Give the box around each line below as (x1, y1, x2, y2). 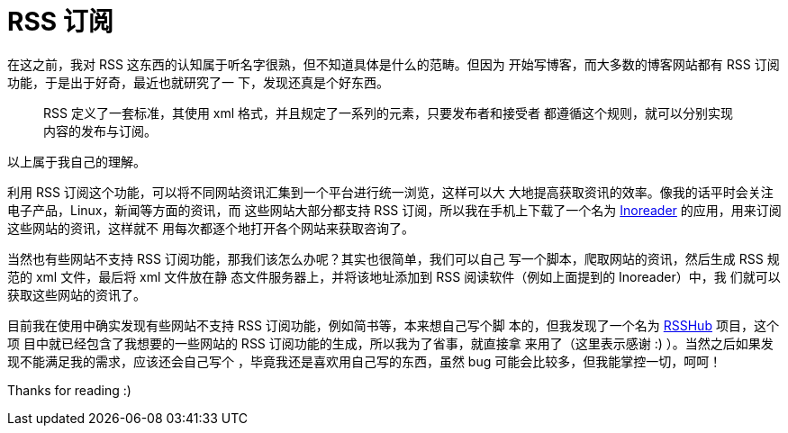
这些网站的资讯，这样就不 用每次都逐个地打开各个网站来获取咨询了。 (7, 220, 414, 236)
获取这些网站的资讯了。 (7, 286, 146, 302)
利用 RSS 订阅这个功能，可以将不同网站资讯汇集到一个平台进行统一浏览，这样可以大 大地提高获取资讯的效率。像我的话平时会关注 (7, 184, 774, 200)
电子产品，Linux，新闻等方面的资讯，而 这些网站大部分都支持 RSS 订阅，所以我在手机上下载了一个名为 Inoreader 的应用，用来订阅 (7, 202, 782, 218)
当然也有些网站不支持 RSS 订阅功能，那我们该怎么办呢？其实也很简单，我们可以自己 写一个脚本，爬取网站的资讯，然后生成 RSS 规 (7, 250, 780, 266)
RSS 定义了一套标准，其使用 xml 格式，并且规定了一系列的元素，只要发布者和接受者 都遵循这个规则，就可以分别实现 (43, 104, 734, 121)
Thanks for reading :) (7, 382, 131, 398)
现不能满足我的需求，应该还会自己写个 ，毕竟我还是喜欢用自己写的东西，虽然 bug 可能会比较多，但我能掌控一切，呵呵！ (7, 353, 722, 369)
